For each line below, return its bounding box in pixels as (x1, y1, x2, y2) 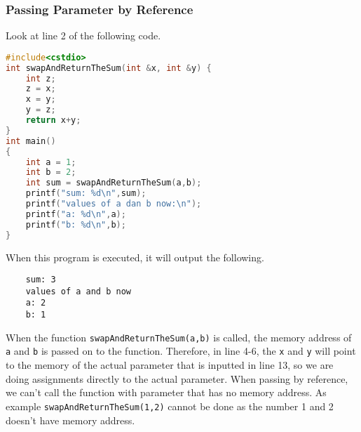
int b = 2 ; (25, 167, 76, 178)
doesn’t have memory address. (6, 412, 135, 427)
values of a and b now (25, 286, 131, 296)
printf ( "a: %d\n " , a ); (25, 209, 126, 219)
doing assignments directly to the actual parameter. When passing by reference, (6, 371, 348, 386)
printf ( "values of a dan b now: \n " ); (25, 199, 202, 209)
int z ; (25, 73, 56, 84)
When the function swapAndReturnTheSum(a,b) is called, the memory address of (6, 329, 352, 344)
